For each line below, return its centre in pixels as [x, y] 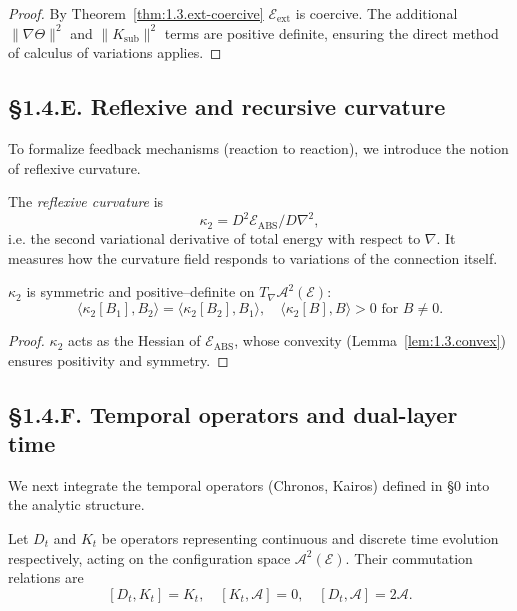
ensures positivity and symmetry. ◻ [118, 359]
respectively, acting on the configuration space [149, 557]
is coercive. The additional [376, 13]
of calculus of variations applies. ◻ [115, 52]
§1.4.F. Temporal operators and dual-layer [233, 413]
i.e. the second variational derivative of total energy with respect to [214, 238]
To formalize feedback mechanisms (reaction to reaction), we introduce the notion [258, 147]
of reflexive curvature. [74, 167]
